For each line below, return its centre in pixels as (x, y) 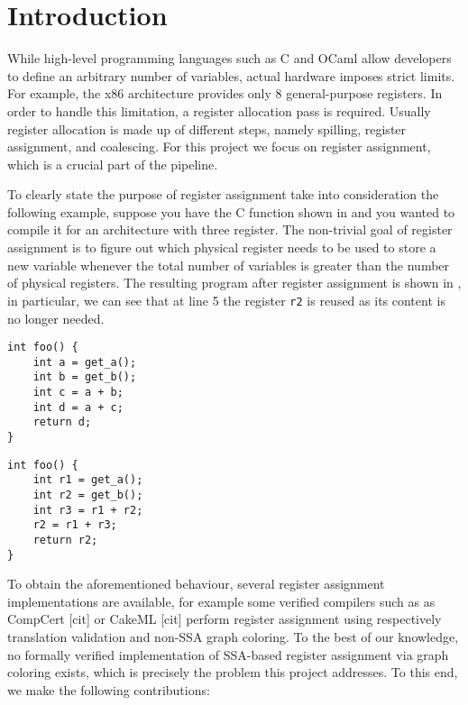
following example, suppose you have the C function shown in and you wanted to (231, 211)
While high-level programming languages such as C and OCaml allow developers (229, 58)
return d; (62, 422)
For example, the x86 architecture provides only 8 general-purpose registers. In (225, 93)
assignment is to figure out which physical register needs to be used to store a (222, 247)
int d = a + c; (78, 407)
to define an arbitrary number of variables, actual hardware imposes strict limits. (231, 75)
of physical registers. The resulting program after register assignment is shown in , (234, 283)
